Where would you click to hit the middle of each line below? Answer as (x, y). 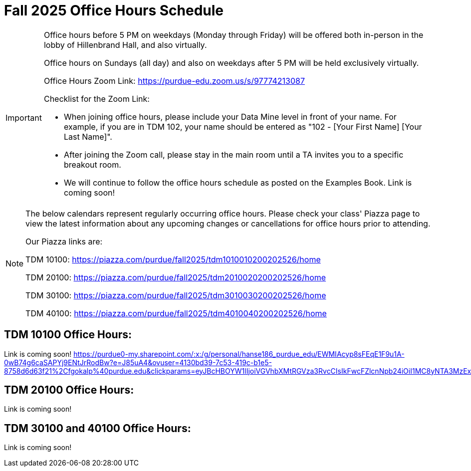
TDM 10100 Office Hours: (68, 335)
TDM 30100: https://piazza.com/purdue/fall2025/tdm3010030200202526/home (176, 295)
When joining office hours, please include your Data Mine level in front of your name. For (230, 117)
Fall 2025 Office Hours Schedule (114, 10)
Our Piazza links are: (64, 241)
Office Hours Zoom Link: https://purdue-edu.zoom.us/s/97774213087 (174, 81)
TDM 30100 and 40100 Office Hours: (98, 428)
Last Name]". (88, 136)
